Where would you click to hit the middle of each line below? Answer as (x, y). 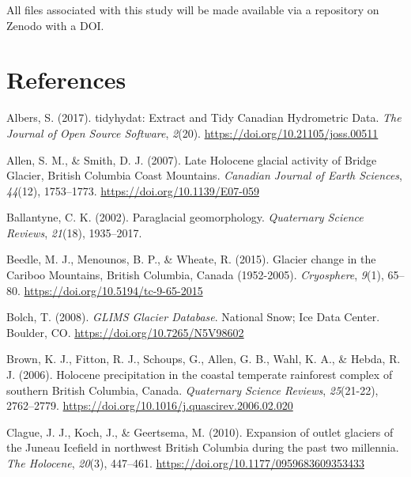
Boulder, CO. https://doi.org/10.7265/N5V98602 (125, 332)
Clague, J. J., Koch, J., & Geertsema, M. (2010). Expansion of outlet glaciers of (200, 432)
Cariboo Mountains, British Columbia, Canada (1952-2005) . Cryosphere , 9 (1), (195, 275)
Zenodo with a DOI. (55, 25)
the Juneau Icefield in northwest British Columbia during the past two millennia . (203, 447)
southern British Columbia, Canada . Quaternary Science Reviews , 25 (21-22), (192, 390)
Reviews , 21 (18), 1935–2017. (74, 232)
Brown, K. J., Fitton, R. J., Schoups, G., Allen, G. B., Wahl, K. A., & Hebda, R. (204, 359)
